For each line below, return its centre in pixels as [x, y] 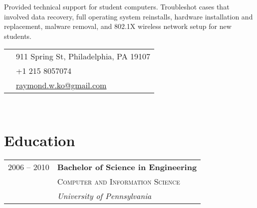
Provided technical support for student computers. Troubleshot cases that [117, 6]
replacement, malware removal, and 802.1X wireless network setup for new [118, 26]
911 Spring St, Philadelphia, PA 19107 [83, 56]
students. [18, 36]
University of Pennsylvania [104, 196]
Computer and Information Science [119, 182]
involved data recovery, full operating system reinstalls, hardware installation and [128, 16]
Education [40, 140]
